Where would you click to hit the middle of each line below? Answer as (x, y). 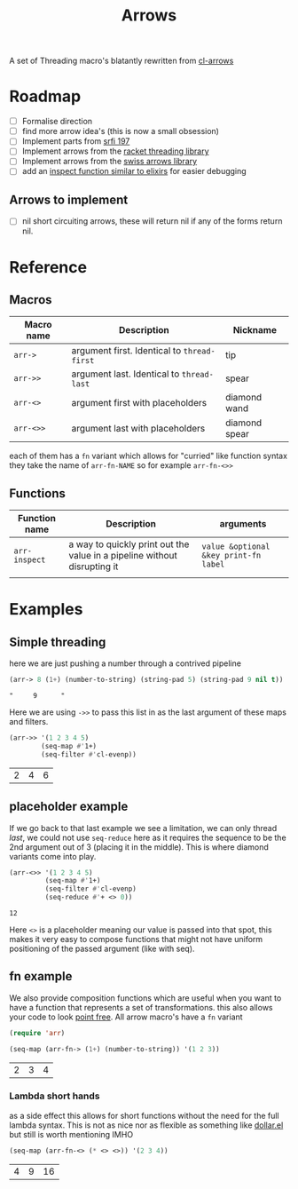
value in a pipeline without (123, 556)
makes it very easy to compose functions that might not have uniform (136, 939)
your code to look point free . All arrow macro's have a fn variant (126, 1017)
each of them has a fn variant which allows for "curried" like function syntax (149, 456)
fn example (41, 976)
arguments (243, 524)
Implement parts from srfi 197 (76, 141)
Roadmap (45, 96)
